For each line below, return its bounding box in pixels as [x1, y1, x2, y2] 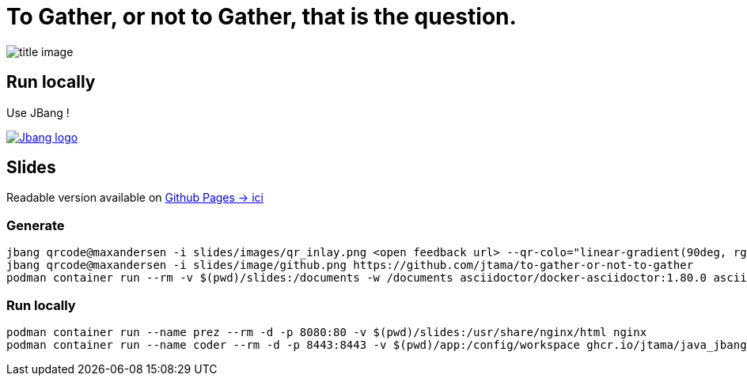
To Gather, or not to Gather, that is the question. [6, 3, 517, 30]
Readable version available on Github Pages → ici [6, 191, 264, 205]
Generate [6, 217, 65, 233]
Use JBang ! [6, 105, 70, 119]
